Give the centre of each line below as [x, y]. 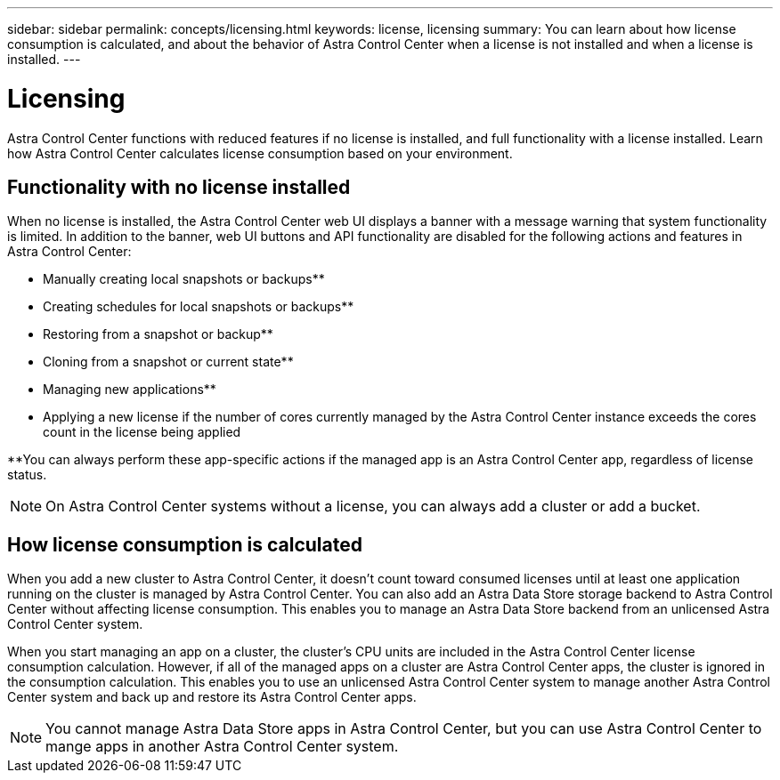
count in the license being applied [142, 432]
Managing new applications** [130, 390]
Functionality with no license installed [179, 187]
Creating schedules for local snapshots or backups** [199, 307]
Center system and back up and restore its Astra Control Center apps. [212, 697]
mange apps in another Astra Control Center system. [222, 747]
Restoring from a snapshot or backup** [158, 334]
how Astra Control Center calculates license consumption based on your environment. [260, 153]
